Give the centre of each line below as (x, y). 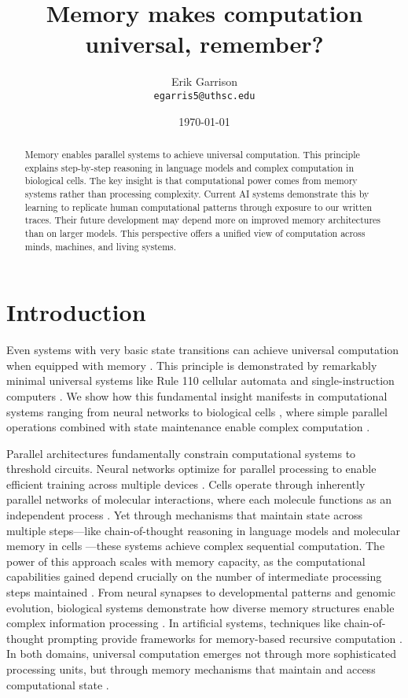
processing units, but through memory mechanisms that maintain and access (191, 669)
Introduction (76, 312)
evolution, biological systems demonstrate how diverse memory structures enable (200, 607)
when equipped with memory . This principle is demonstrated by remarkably (192, 365)
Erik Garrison (204, 81)
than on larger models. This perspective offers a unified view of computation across (195, 233)
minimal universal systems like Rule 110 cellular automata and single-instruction (200, 380)
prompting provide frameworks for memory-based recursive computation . (225, 638)
